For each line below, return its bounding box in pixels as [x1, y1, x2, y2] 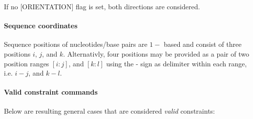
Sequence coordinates [4, 20, 78, 31]
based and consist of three [164, 39, 242, 49]
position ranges [4, 58, 49, 68]
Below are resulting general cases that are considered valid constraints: [4, 105, 215, 116]
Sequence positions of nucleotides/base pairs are [4, 39, 148, 49]
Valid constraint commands [4, 87, 98, 97]
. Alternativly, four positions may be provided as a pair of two [63, 48, 249, 59]
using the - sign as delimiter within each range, [106, 58, 247, 68]
